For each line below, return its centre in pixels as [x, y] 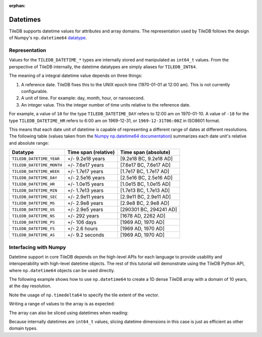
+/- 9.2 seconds [86, 235]
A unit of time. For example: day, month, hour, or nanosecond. [83, 98]
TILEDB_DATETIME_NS [33, 216]
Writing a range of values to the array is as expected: [62, 304]
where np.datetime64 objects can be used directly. [62, 270]
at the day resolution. [30, 286]
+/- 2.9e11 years [86, 197]
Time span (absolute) [145, 153]
